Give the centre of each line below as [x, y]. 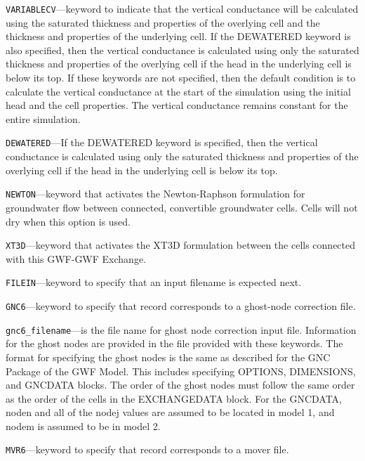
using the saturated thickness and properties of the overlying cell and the [163, 22]
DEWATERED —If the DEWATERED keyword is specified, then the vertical [162, 142]
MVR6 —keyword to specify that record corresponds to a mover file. [147, 449]
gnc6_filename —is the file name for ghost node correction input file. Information [181, 329]
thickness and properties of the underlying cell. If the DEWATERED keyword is [178, 36]
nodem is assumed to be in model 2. [83, 426]
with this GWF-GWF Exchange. [76, 258]
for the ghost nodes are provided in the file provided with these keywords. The [174, 343]
